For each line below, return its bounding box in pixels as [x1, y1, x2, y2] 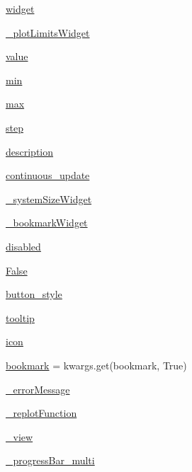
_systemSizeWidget [6, 191, 92, 206]
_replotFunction [6, 405, 77, 420]
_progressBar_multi [6, 453, 95, 468]
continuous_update [6, 168, 90, 183]
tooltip [6, 310, 35, 325]
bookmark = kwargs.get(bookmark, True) [6, 357, 187, 372]
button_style [6, 287, 62, 301]
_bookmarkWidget [6, 215, 88, 230]
